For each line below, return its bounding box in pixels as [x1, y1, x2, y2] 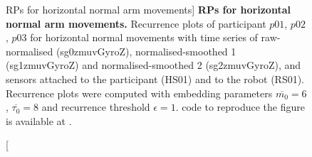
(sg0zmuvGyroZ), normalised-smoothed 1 [56, 43, 236, 58]
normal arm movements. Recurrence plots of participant [6, 16, 266, 31]
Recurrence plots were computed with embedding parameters [6, 85, 273, 100]
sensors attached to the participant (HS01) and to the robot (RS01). [6, 71, 305, 86]
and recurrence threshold [41, 99, 150, 114]
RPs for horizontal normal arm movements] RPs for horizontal [6, 2, 291, 16]
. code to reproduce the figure [175, 99, 305, 114]
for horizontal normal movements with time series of [30, 30, 258, 45]
